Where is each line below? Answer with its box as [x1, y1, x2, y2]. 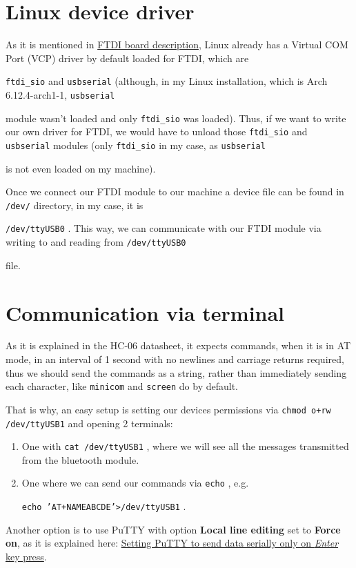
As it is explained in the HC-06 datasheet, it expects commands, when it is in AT [6, 338, 351, 353]
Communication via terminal [6, 298, 285, 326]
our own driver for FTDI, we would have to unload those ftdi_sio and [6, 124, 308, 139]
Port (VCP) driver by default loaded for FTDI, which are [6, 50, 249, 65]
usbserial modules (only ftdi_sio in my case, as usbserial [6, 137, 266, 152]
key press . [6, 549, 47, 563]
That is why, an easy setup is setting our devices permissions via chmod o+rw [6, 402, 331, 416]
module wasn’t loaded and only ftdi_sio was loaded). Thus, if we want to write [6, 110, 346, 125]
